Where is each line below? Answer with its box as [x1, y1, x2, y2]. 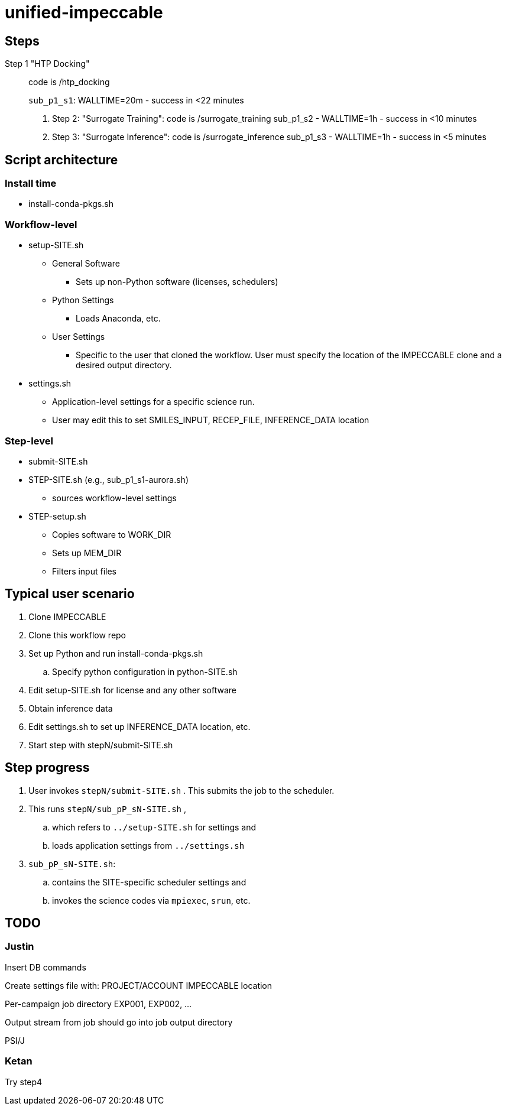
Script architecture [5, 152, 118, 167]
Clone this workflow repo [28, 629, 126, 640]
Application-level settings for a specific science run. [52, 397, 255, 407]
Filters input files [52, 566, 116, 576]
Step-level [5, 434, 53, 447]
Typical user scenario [5, 586, 135, 602]
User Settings [52, 332, 105, 342]
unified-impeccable [5, 2, 163, 22]
